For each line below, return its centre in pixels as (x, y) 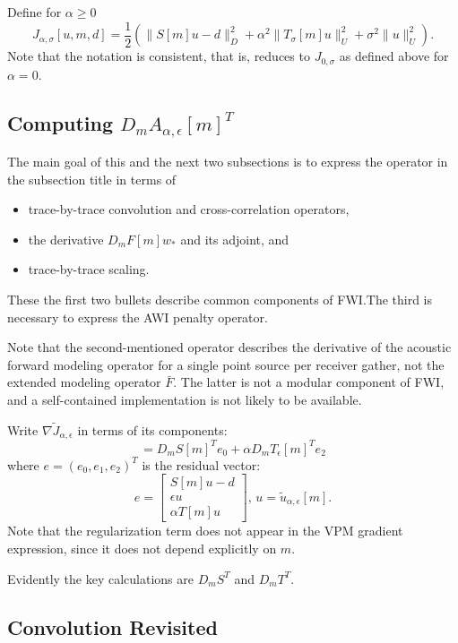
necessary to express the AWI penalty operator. (138, 317)
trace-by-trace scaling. (89, 269)
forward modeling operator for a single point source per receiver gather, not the (226, 364)
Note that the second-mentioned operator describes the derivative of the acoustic (229, 347)
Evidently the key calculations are (100, 578)
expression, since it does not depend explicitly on (142, 549)
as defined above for (394, 56)
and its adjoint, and (235, 239)
